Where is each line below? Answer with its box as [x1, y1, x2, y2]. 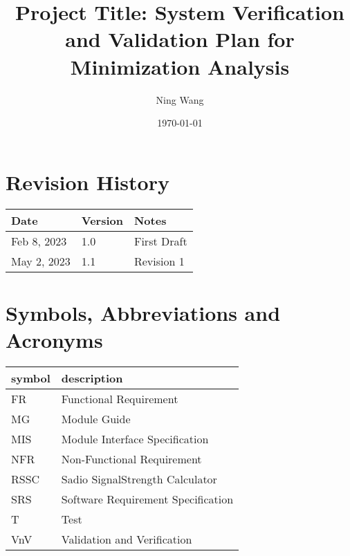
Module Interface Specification [61, 430, 209, 447]
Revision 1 [133, 252, 185, 269]
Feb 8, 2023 [11, 232, 67, 249]
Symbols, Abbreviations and [6, 298, 281, 326]
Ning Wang [156, 92, 204, 106]
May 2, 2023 [11, 252, 71, 269]
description [61, 369, 123, 386]
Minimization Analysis [70, 52, 290, 80]
